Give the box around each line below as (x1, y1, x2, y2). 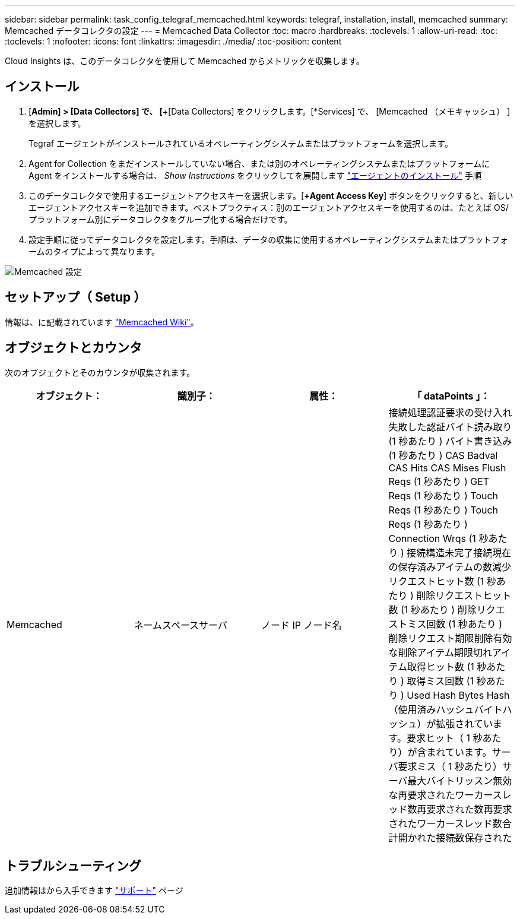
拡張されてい (436, 717, 493, 730)
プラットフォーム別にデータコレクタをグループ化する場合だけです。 (28, 214, 293, 224)
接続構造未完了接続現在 (407, 546, 512, 559)
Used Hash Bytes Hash (407, 689, 510, 701)
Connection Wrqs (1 (388, 532, 476, 544)
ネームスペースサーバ (134, 619, 227, 631)
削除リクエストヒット (416, 589, 512, 601)
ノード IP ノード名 (261, 619, 342, 631)
